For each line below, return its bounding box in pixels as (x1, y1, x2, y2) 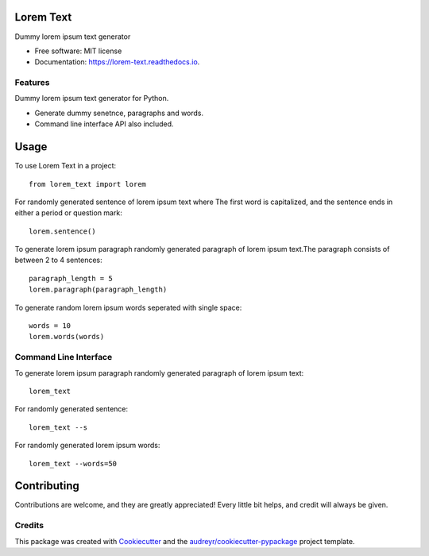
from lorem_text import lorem (29, 180, 147, 188)
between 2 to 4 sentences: (14, 255, 102, 265)
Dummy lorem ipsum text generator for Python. (14, 94, 169, 103)
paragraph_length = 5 (29, 274, 113, 283)
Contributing (14, 479, 79, 492)
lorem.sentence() (29, 226, 96, 236)
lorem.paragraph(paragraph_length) (29, 285, 168, 294)
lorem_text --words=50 (29, 459, 118, 468)
